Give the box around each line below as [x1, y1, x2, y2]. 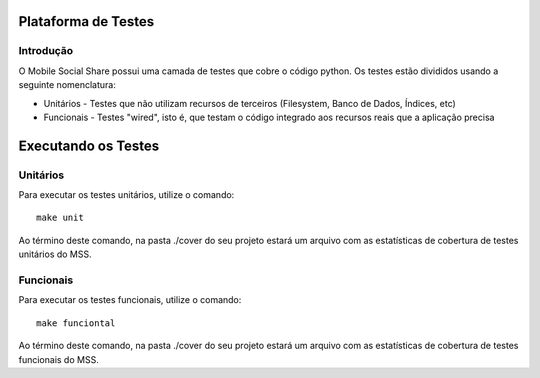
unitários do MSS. [18, 248, 92, 260]
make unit [36, 212, 84, 224]
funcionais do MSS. [18, 353, 99, 365]
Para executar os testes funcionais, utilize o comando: [18, 294, 242, 306]
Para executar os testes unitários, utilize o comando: [18, 189, 235, 201]
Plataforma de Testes [18, 13, 155, 30]
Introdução [18, 44, 74, 58]
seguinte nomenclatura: [18, 79, 117, 91]
